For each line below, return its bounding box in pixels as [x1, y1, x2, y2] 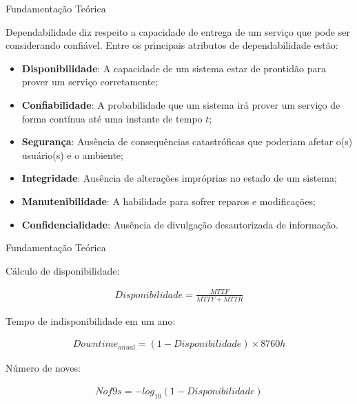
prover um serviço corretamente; [21, 74, 159, 89]
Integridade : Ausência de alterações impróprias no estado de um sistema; [21, 171, 337, 185]
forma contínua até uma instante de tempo [21, 111, 203, 125]
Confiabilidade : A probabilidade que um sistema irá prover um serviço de [21, 97, 340, 111]
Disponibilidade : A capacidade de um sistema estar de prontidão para [21, 61, 326, 75]
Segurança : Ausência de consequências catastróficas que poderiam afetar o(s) [21, 134, 353, 149]
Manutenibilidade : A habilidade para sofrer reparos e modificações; [21, 193, 316, 208]
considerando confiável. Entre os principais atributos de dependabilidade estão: [6, 38, 338, 52]
